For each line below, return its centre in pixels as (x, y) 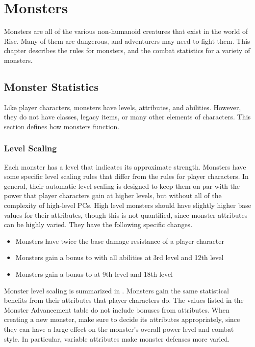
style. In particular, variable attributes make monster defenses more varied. (117, 338)
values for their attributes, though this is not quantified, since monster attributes (126, 215)
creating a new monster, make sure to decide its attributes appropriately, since (122, 319)
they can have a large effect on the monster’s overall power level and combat (119, 329)
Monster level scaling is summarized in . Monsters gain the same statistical (116, 290)
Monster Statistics (51, 86)
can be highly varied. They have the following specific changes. (98, 224)
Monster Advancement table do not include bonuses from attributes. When (117, 309)
